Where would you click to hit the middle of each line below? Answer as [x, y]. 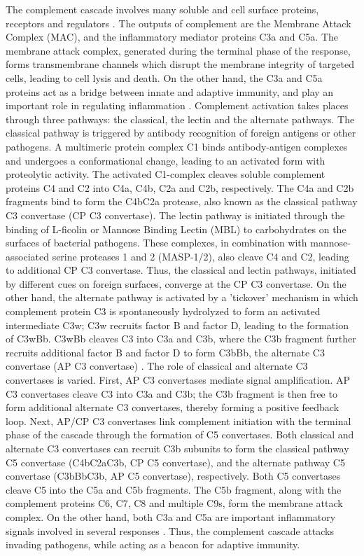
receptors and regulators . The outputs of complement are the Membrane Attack [178, 23]
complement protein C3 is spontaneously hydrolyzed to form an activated [163, 311]
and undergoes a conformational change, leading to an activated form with [166, 160]
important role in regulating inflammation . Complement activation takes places [177, 105]
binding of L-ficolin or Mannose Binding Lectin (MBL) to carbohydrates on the [176, 229]
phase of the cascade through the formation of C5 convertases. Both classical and [180, 435]
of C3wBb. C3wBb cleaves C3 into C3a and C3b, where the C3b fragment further [181, 339]
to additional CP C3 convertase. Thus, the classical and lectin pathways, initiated [181, 270]
